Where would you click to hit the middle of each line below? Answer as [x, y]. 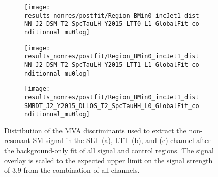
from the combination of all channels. [82, 170]
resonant [17, 140]
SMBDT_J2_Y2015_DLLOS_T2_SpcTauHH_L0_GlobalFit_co [112, 106]
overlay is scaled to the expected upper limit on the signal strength [108, 160]
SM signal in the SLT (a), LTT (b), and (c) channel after [122, 140]
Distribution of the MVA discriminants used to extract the [95, 130]
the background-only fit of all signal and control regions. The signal [109, 150]
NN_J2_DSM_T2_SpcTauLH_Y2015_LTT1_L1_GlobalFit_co [112, 65]
